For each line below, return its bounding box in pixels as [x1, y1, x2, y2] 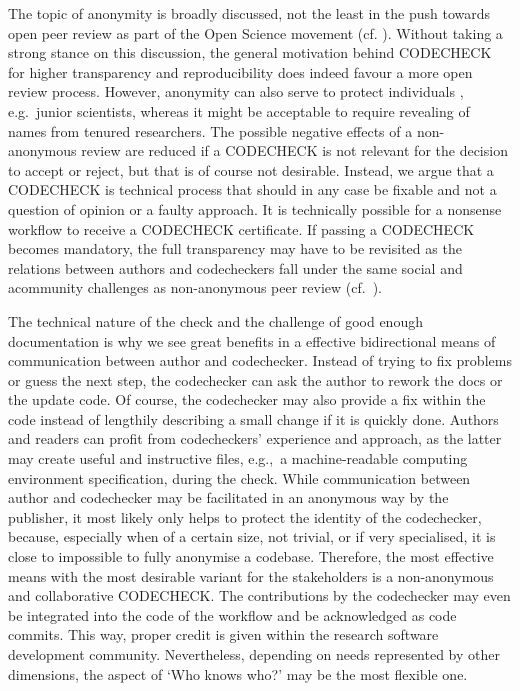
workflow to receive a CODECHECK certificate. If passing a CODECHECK [8, 218, 475, 239]
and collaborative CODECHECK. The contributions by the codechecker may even [8, 585, 511, 606]
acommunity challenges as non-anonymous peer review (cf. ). [8, 277, 383, 298]
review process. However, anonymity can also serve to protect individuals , [8, 81, 464, 102]
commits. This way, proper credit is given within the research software [8, 624, 439, 645]
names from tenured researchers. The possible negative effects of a [8, 120, 413, 141]
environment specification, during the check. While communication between [8, 467, 471, 488]
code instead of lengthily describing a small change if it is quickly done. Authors [8, 408, 499, 429]
